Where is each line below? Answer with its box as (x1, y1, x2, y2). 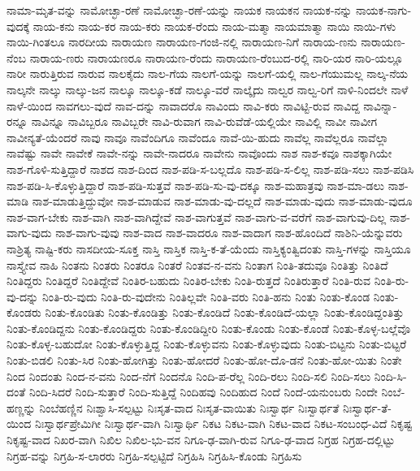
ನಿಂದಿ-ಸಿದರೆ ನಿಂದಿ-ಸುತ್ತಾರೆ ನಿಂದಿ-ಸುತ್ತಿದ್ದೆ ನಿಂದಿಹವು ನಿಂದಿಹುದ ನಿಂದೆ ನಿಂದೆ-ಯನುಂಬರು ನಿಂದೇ (28, 383, 378, 400)
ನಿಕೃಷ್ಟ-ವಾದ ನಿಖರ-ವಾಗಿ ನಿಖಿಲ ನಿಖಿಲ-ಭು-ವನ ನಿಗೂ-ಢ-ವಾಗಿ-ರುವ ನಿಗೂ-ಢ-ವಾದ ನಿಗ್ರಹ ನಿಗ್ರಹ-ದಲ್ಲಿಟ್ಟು (6, 431, 395, 448)
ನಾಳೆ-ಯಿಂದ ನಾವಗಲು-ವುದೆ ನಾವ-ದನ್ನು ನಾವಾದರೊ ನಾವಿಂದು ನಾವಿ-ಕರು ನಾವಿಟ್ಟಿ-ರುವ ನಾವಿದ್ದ (6, 97, 360, 114)
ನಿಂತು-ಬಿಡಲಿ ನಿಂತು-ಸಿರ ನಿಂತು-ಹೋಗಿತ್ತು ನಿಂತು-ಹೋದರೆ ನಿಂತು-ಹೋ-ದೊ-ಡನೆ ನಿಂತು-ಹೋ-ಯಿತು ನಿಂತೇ (6, 352, 402, 369)
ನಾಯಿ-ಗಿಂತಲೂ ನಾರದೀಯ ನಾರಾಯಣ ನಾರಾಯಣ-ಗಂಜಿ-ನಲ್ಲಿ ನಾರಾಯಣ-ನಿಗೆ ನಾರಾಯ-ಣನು (6, 33, 357, 50)
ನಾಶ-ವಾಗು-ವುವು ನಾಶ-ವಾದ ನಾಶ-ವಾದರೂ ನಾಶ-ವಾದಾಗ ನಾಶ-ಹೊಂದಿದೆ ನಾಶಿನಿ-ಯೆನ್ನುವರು (55, 224, 403, 241)
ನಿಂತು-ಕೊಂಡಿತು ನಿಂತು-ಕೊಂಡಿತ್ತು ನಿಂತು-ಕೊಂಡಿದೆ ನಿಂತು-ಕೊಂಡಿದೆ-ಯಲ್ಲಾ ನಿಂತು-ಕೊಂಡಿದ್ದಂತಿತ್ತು (45, 304, 405, 321)
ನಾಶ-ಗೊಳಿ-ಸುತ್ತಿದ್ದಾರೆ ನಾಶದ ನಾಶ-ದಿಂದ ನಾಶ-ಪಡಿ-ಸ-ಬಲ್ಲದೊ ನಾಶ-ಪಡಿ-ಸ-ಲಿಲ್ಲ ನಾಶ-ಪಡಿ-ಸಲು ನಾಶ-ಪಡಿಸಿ (6, 160, 414, 177)
